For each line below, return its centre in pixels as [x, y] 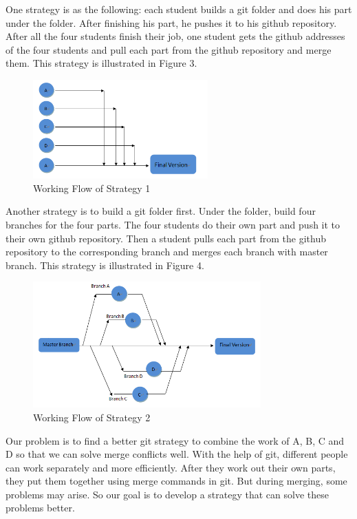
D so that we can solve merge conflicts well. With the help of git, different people [177, 454]
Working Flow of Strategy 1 [92, 188]
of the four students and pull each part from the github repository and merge [169, 49]
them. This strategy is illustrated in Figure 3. [101, 63]
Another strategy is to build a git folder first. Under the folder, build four [161, 211]
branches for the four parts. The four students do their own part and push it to [173, 225]
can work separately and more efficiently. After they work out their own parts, [171, 467]
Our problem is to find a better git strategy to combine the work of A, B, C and [175, 440]
